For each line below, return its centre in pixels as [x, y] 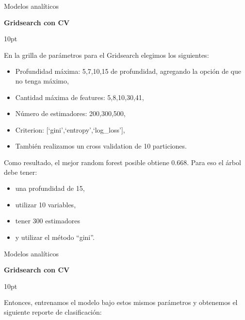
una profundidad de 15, [50, 188]
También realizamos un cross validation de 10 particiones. [101, 146]
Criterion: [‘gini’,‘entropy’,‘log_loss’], [70, 129]
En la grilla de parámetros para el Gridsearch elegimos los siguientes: [106, 55]
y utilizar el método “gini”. [55, 237]
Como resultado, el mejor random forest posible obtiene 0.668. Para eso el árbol [122, 162]
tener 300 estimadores [48, 221]
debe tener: [21, 172]
